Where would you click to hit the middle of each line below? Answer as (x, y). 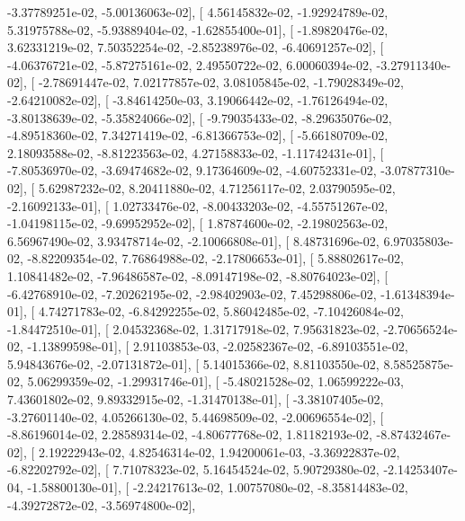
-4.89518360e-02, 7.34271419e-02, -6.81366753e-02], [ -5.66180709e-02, (198, 135)
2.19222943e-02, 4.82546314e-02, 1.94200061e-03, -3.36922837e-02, (219, 451)
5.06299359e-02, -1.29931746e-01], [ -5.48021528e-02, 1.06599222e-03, (215, 381)
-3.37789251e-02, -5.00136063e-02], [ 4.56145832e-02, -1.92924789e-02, (198, 12)
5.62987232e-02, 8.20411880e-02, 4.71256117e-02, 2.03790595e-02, (217, 187)
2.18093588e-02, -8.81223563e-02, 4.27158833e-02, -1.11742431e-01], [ (196, 152)
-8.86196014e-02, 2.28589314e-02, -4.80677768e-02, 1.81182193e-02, (190, 434)
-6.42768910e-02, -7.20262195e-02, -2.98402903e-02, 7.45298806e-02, (192, 293)
